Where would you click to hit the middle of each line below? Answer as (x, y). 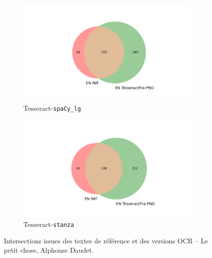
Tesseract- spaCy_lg (52, 108)
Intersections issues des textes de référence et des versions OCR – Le (106, 240)
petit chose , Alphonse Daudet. (49, 250)
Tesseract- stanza (49, 224)
